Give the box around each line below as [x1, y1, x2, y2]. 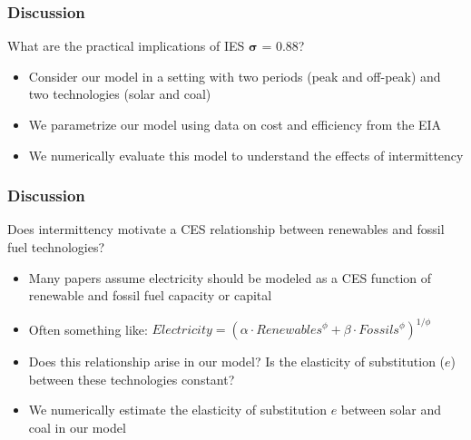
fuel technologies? [7, 238, 105, 256]
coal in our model [28, 418, 126, 437]
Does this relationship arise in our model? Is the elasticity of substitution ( [28, 352, 446, 371]
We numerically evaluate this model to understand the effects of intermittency [28, 145, 464, 164]
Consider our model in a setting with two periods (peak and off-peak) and [28, 66, 441, 85]
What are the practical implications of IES [7, 36, 245, 55]
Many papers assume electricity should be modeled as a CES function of [28, 268, 432, 287]
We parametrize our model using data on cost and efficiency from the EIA [28, 115, 442, 133]
